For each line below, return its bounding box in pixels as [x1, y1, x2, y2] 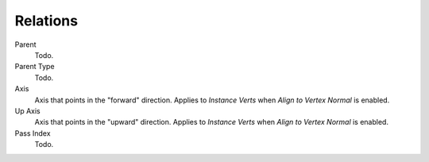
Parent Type [14, 62, 55, 71]
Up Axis [14, 106, 41, 115]
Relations [14, 12, 79, 29]
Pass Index [14, 128, 51, 138]
